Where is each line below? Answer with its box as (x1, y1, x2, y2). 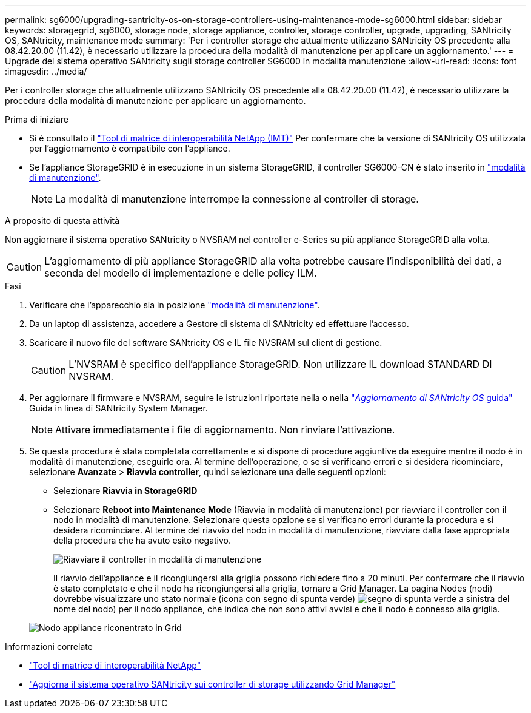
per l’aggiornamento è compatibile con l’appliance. (29, 143, 230, 154)
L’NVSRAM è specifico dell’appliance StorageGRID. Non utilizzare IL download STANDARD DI (68, 358, 492, 370)
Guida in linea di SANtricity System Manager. (29, 403, 208, 413)
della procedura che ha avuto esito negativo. (53, 535, 232, 546)
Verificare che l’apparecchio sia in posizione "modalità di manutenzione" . (29, 300, 320, 310)
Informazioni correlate (5, 641, 93, 652)
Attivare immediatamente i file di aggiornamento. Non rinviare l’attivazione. (55, 424, 395, 436)
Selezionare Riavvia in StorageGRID (53, 485, 198, 496)
